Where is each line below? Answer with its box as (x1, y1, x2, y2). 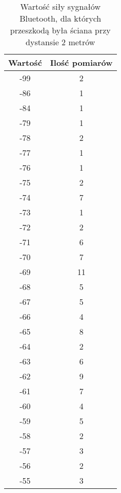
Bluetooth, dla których (19, 12, 102, 24)
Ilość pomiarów (50, 57, 113, 68)
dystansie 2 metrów (26, 36, 95, 48)
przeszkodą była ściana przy (10, 24, 111, 36)
